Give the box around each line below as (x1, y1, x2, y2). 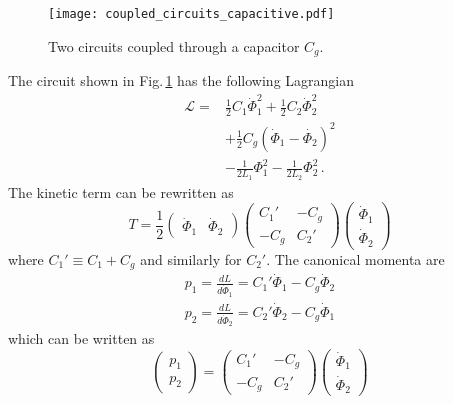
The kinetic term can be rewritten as (8, 181, 234, 202)
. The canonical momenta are (266, 248, 445, 269)
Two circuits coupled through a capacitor (48, 35, 300, 56)
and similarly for (140, 248, 242, 269)
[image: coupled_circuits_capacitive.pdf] (48, 7, 335, 21)
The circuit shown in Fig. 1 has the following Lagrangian (8, 70, 354, 91)
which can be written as (8, 328, 155, 349)
